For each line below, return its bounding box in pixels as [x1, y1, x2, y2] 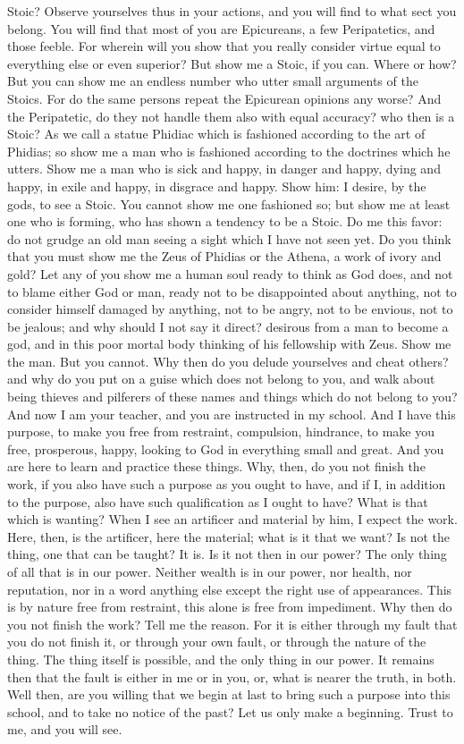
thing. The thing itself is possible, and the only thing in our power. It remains [7, 649, 434, 668]
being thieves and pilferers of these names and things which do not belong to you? [7, 387, 458, 406]
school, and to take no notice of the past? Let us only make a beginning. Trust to [7, 702, 453, 721]
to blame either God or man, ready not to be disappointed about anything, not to [7, 282, 457, 300]
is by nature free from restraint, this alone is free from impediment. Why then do [7, 597, 452, 616]
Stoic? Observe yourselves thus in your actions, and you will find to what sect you [7, 2, 457, 20]
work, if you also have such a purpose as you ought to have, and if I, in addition [7, 475, 446, 494]
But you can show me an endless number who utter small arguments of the [7, 72, 418, 90]
